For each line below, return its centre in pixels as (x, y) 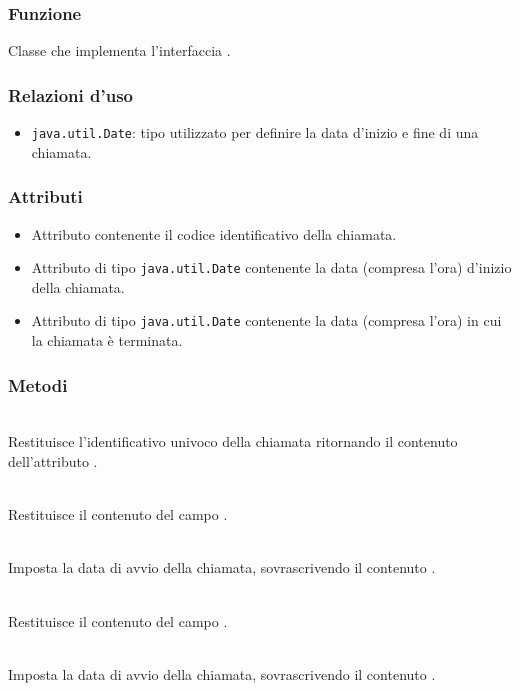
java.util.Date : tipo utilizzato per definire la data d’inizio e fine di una (255, 132)
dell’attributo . (53, 461)
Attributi (45, 196)
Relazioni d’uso (70, 94)
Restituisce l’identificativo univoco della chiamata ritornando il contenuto (233, 441)
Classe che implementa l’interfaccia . (119, 50)
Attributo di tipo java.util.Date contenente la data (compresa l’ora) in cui (266, 320)
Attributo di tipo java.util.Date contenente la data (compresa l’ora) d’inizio (271, 267)
